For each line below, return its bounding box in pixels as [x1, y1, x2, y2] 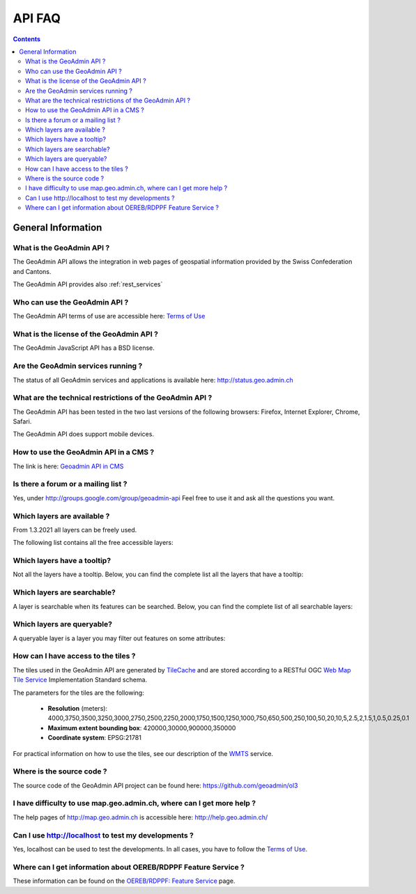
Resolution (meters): [47, 704, 108, 713]
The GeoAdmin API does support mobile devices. [13, 430, 155, 438]
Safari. [13, 417, 32, 426]
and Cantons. [13, 267, 52, 275]
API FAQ [13, 10, 61, 26]
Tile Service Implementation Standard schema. [13, 676, 148, 684]
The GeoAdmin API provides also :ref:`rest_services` [13, 280, 163, 288]
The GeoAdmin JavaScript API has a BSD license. [13, 344, 155, 352]
